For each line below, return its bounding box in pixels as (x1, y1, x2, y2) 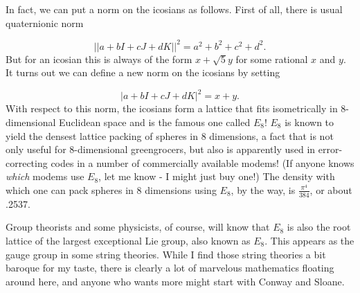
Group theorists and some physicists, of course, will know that (6, 220, 270, 234)
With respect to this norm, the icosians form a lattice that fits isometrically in (6, 101, 338, 116)
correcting (6, 155, 48, 170)
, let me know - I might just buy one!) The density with (98, 169, 335, 184)
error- (318, 142, 343, 157)
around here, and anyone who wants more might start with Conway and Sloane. (6, 274, 345, 288)
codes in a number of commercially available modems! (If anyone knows (51, 155, 354, 170)
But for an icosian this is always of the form (6, 51, 192, 66)
